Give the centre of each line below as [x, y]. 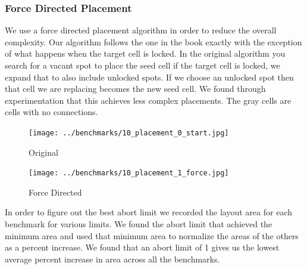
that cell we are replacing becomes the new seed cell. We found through [135, 89]
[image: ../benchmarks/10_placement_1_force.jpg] [129, 173]
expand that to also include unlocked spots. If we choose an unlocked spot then [149, 77]
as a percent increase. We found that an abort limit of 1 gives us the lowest [142, 247]
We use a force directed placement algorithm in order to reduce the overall [141, 30]
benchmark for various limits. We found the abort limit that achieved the [139, 224]
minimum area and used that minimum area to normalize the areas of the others [152, 235]
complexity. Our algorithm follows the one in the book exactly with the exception [153, 41]
